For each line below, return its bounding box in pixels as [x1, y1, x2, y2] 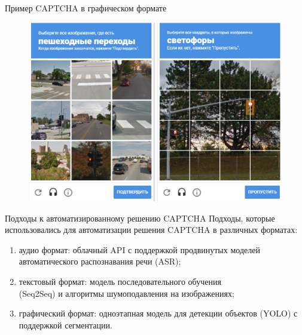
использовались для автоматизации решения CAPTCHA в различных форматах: [5, 223, 298, 236]
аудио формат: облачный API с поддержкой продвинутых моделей [19, 243, 260, 256]
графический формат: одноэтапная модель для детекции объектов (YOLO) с [19, 307, 298, 319]
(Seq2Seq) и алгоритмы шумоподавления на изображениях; [19, 287, 234, 299]
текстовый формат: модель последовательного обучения [19, 275, 221, 288]
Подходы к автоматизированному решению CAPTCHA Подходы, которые [5, 211, 275, 224]
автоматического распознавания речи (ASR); [19, 255, 181, 268]
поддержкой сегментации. [19, 318, 112, 331]
